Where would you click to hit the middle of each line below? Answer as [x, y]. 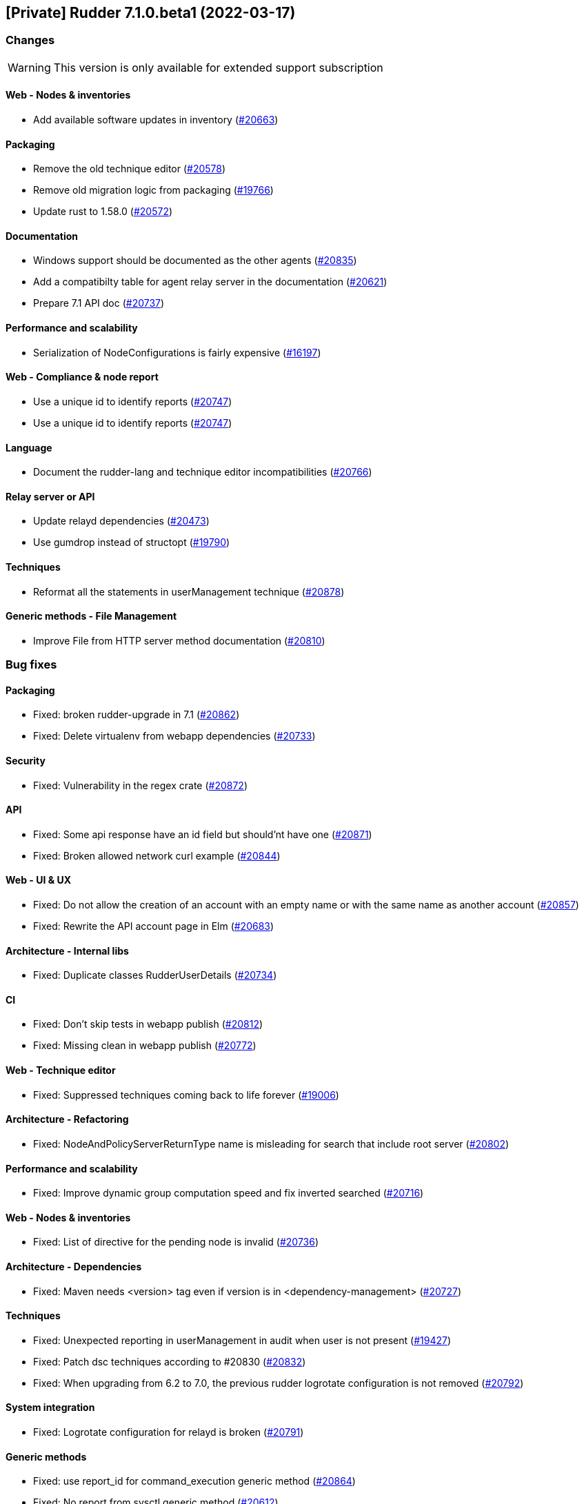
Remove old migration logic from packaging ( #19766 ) [153, 190]
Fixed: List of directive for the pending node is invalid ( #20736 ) [176, 1242]
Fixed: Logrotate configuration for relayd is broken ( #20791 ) [169, 1432]
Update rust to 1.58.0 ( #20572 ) [103, 212]
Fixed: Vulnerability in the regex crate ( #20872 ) [141, 785]
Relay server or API [50, 496]
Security [26, 760]
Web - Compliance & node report [82, 377]
